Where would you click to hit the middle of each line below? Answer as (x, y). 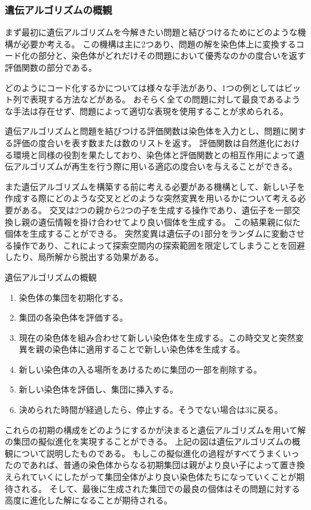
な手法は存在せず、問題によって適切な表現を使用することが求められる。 (147, 111)
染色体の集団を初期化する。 (73, 297)
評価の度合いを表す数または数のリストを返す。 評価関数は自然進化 (144, 142)
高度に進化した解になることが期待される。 (89, 500)
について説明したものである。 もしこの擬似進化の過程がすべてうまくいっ (156, 453)
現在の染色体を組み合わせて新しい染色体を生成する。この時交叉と (149, 337)
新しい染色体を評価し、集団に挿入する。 (98, 389)
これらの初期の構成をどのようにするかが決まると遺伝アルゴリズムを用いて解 (155, 429)
